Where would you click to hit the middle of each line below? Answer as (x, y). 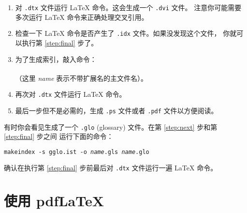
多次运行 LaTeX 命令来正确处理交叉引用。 (82, 17)
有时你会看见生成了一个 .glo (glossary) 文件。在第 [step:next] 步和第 (111, 127)
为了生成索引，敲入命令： (56, 59)
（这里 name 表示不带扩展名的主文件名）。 (81, 78)
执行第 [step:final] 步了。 (60, 42)
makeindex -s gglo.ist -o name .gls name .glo (77, 152)
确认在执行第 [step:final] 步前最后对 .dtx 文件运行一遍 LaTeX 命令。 (111, 167)
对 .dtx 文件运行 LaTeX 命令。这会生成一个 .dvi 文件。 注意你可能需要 (128, 7)
